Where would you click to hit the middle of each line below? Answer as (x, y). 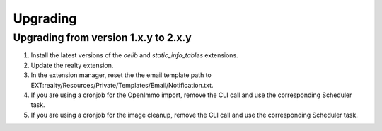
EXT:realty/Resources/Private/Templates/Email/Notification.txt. (122, 85)
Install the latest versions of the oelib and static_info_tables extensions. (134, 55)
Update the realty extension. (72, 65)
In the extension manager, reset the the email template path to (121, 75)
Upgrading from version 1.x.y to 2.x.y (102, 38)
